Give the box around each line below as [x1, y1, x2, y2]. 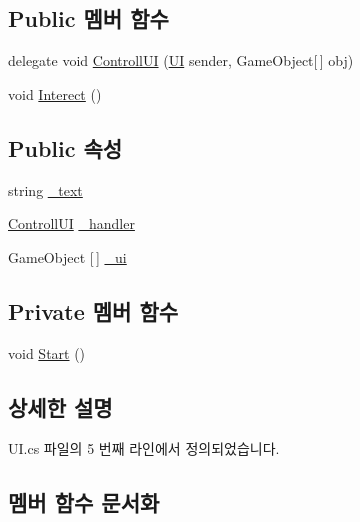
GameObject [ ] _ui [8, 246, 127, 267]
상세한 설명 [8, 391, 113, 422]
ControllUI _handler [8, 213, 135, 234]
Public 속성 [8, 132, 123, 163]
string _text [8, 179, 83, 200]
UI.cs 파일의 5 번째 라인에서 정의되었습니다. [8, 438, 280, 459]
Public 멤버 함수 [8, 3, 169, 34]
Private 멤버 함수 [8, 295, 179, 326]
